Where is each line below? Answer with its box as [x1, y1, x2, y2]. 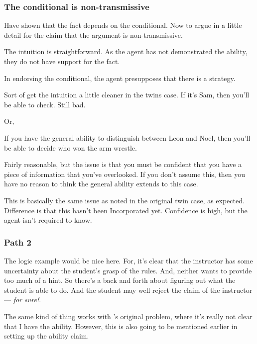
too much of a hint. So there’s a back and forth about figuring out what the [4, 275, 236, 285]
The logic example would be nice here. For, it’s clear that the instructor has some [4, 255, 253, 265]
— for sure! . [4, 294, 41, 305]
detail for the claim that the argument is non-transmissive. [4, 29, 183, 40]
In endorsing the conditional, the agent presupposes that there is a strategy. [4, 73, 236, 83]
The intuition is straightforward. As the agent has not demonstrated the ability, [4, 46, 248, 57]
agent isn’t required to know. [4, 215, 92, 225]
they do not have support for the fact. [4, 56, 120, 66]
